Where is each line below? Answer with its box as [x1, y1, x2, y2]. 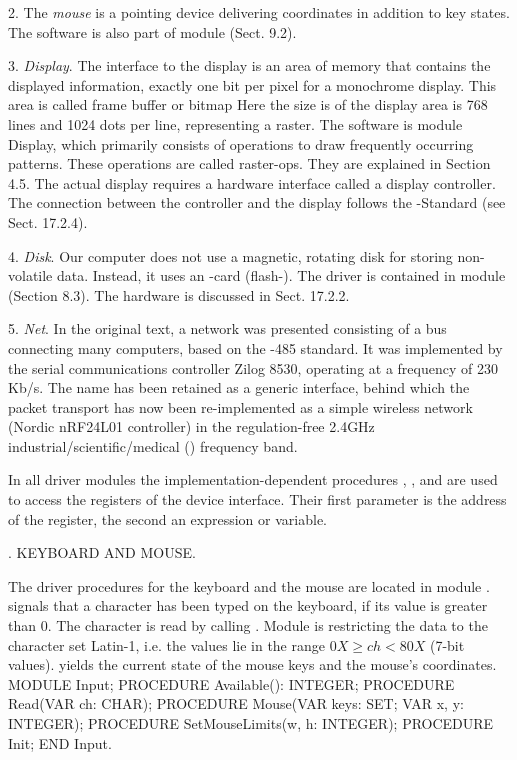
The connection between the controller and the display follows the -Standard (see [8, 192, 506, 213]
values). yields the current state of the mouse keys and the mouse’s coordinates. [8, 654, 497, 675]
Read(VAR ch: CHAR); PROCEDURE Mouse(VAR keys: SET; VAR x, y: [8, 693, 464, 714]
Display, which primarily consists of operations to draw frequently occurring [8, 133, 474, 154]
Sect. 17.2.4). [8, 211, 88, 232]
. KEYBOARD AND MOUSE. [8, 542, 196, 563]
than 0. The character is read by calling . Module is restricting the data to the [8, 615, 488, 636]
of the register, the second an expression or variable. [8, 508, 327, 529]
